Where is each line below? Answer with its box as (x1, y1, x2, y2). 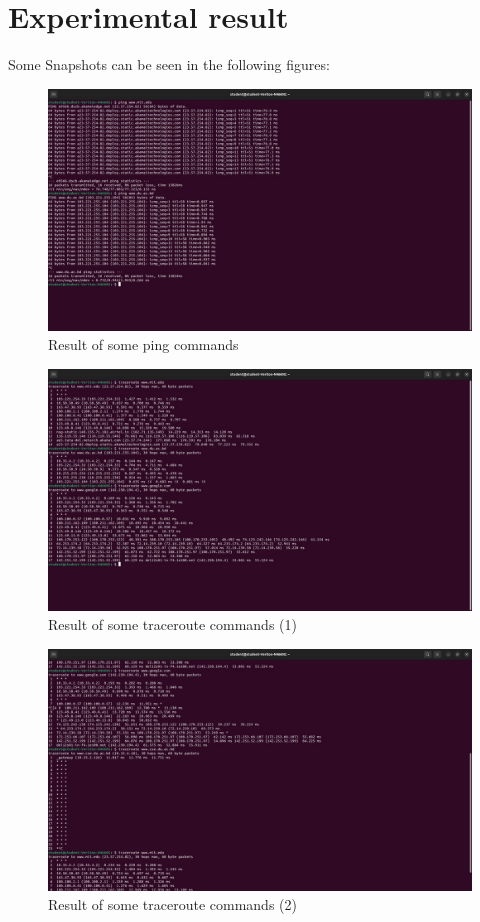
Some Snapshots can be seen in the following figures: (8, 54, 330, 75)
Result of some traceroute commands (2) (48, 894, 297, 915)
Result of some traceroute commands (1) (48, 614, 297, 635)
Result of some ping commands (48, 334, 239, 355)
